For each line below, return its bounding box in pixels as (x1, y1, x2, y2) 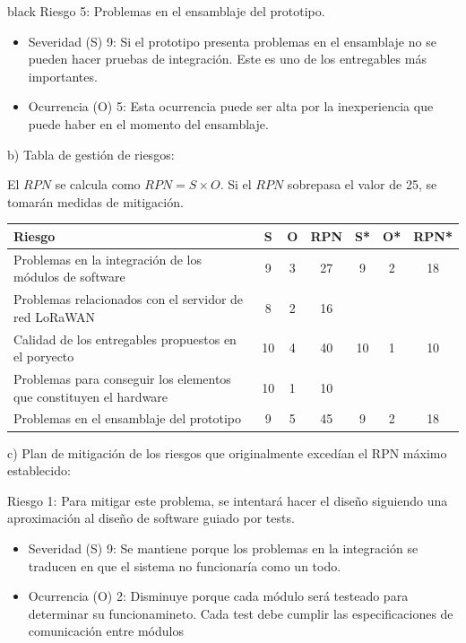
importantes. (28, 66, 98, 85)
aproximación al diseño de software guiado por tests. (7, 508, 295, 527)
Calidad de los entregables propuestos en (13, 329, 237, 348)
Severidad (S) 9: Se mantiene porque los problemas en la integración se (28, 538, 419, 557)
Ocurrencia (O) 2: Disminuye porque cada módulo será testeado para (28, 587, 409, 605)
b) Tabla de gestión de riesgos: (7, 144, 175, 163)
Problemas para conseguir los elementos (13, 369, 231, 387)
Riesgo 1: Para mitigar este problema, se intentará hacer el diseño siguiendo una (7, 491, 448, 509)
